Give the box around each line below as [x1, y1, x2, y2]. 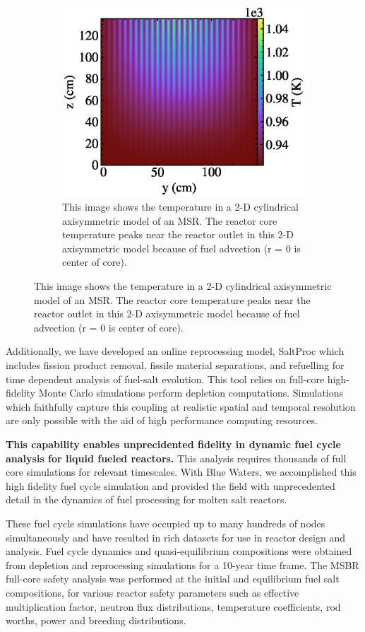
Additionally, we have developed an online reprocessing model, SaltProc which [6, 344, 345, 358]
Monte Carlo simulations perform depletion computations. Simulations [38, 385, 344, 400]
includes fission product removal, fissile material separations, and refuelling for [6, 358, 345, 372]
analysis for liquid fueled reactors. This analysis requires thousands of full [6, 450, 347, 465]
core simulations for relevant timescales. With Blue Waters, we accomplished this [6, 464, 357, 479]
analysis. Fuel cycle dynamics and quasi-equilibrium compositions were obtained [6, 544, 352, 558]
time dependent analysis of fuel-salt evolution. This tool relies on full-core [6, 371, 325, 386]
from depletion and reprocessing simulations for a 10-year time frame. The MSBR [6, 557, 359, 572]
